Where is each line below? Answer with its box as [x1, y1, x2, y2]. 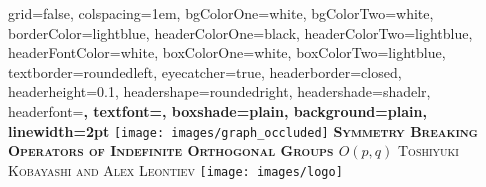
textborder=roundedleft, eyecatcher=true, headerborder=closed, [8, 61, 402, 82]
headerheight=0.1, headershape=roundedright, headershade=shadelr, [8, 81, 431, 102]
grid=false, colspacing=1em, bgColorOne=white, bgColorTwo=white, [8, 3, 434, 23]
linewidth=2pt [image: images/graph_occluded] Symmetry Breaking [8, 120, 478, 141]
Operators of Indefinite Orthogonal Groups [8, 140, 334, 161]
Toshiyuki [398, 140, 459, 161]
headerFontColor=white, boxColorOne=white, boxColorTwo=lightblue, [8, 42, 446, 63]
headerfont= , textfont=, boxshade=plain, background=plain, [8, 100, 427, 121]
